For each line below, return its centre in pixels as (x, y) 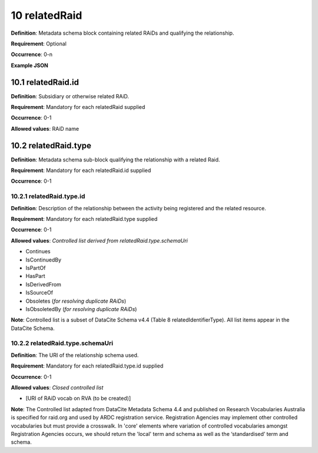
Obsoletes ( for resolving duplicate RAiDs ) (76, 301)
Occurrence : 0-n (32, 54)
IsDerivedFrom (44, 284)
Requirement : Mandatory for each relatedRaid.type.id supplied (87, 366)
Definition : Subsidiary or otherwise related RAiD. (70, 96)
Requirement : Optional (39, 44)
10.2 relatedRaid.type (51, 145)
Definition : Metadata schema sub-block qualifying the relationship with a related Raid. (115, 160)
